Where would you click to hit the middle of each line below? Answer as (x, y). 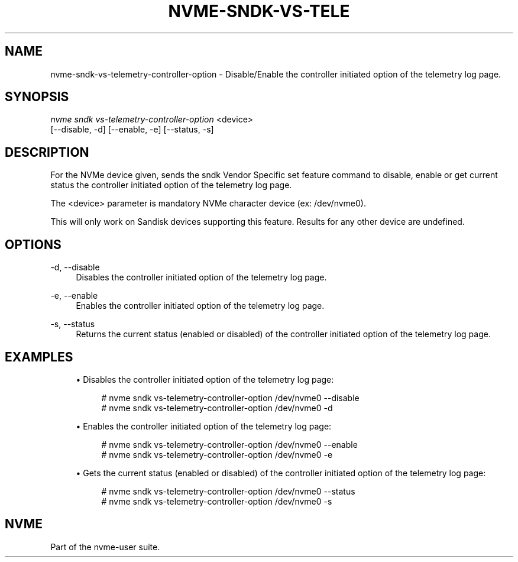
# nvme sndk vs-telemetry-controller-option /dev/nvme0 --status (228, 491)
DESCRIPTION (47, 152)
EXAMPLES (39, 357)
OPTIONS (33, 244)
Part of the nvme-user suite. (105, 547)
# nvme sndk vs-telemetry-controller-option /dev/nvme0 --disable (230, 398)
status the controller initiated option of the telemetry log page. (171, 185)
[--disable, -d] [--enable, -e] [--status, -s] (132, 130)
